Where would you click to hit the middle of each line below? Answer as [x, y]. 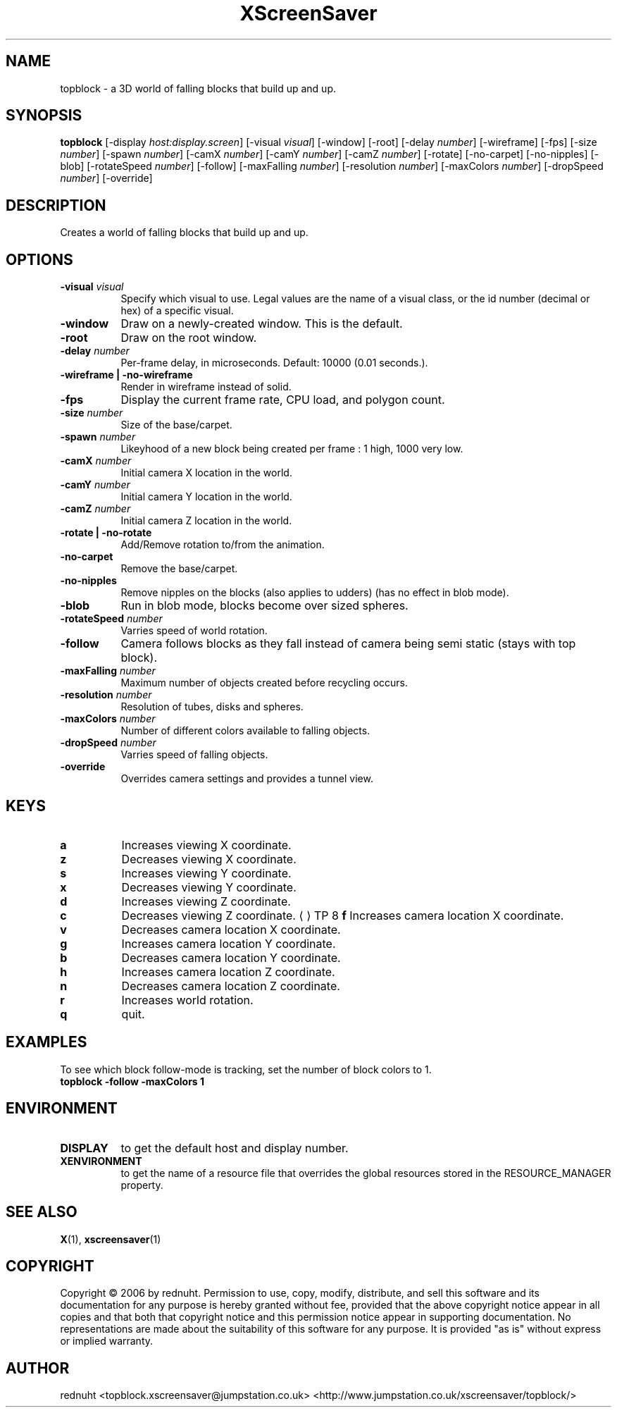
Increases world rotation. [187, 1000]
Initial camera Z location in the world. [206, 521]
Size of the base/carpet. [176, 425]
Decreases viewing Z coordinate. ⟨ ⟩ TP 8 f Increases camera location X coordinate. [343, 915]
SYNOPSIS [44, 116]
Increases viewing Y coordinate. [206, 873]
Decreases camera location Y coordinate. [231, 957]
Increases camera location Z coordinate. [228, 971]
